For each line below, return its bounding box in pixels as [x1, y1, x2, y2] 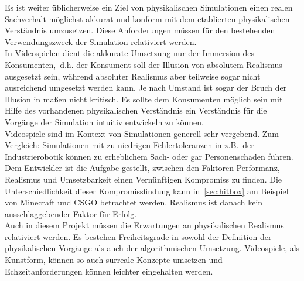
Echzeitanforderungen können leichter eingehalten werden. [5, 265, 213, 277]
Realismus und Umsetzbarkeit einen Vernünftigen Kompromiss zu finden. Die [5, 173, 282, 185]
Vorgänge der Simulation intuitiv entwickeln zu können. [5, 115, 204, 128]
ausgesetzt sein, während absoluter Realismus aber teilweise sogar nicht [5, 70, 261, 82]
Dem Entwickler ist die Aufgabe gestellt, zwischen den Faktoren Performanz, [5, 162, 280, 174]
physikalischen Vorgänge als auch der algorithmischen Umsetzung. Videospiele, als [5, 242, 300, 254]
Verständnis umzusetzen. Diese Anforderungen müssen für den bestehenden [5, 24, 275, 36]
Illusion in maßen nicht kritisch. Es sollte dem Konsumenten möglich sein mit [5, 92, 283, 105]
